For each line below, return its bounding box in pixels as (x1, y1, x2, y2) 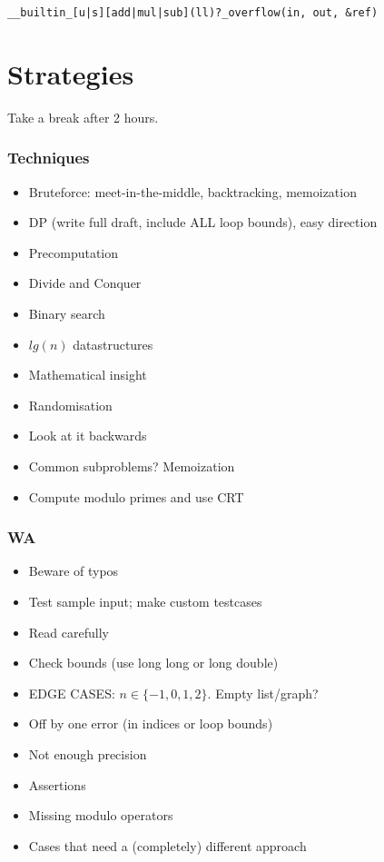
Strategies (7, 54, 134, 92)
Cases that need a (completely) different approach (28, 836, 307, 855)
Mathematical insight (28, 365, 147, 384)
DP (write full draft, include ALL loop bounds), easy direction (28, 213, 378, 232)
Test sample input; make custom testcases (28, 591, 262, 610)
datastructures (73, 334, 153, 353)
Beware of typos (28, 561, 119, 580)
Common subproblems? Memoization (28, 456, 235, 475)
